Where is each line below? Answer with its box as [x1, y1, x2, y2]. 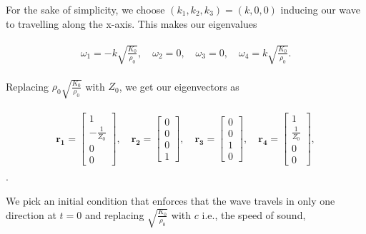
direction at [6, 207, 56, 222]
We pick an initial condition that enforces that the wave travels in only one [6, 193, 335, 208]
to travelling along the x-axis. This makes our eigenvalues [6, 16, 257, 31]
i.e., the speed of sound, [202, 207, 306, 222]
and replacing [84, 207, 144, 222]
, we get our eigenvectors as [119, 78, 239, 93]
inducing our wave [280, 2, 360, 16]
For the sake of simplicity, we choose [6, 2, 165, 16]
